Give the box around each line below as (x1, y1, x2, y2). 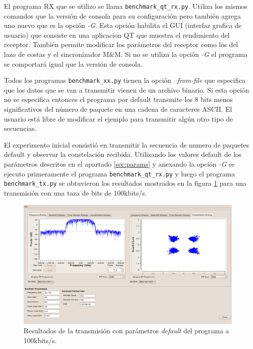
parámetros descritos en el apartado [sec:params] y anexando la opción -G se (4, 159, 235, 169)
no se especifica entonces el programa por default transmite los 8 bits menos (4, 94, 233, 104)
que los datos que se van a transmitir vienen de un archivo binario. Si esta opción (4, 84, 250, 95)
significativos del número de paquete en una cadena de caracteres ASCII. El (4, 104, 232, 114)
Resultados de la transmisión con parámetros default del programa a (24, 325, 229, 336)
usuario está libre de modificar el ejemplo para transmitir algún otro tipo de (4, 113, 233, 124)
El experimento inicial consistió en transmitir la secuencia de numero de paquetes (4, 139, 249, 150)
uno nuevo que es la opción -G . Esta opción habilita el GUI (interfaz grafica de (4, 20, 242, 30)
